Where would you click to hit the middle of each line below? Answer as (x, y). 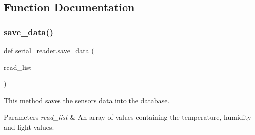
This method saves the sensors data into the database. (87, 100)
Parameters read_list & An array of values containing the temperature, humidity (127, 117)
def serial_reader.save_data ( (49, 50)
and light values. (29, 126)
